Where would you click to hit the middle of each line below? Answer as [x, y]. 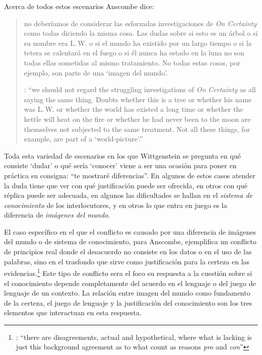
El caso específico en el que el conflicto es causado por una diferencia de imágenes [130, 231]
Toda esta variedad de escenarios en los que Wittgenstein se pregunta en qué [122, 155]
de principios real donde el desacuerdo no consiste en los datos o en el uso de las [128, 252]
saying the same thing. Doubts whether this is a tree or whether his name [138, 99]
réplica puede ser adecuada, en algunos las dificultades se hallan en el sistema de [128, 195]
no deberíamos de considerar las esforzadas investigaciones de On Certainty [140, 23]
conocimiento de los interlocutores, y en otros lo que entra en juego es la [116, 205]
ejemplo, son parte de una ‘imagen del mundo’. [96, 72]
